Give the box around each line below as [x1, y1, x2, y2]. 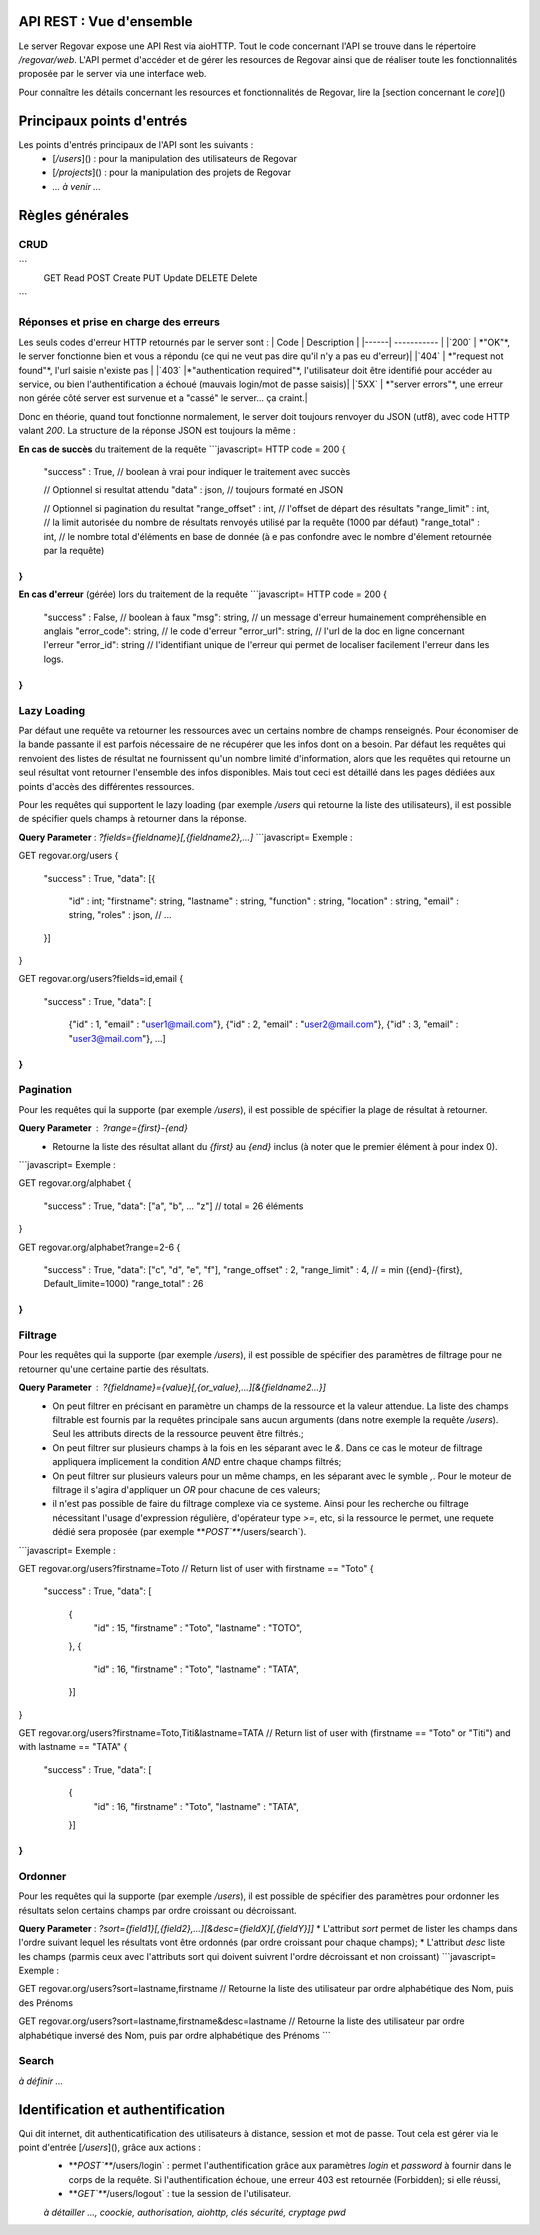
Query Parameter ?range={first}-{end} [18, 1122, 189, 1134]
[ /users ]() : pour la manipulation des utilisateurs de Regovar [52, 152, 297, 164]
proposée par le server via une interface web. [18, 68, 207, 80]
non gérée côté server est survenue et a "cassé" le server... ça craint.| [18, 392, 309, 404]
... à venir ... [52, 180, 102, 192]
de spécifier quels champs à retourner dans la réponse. [18, 813, 247, 825]
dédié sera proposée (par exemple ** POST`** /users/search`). [52, 1526, 307, 1538]
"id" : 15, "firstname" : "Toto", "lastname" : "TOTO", [93, 1622, 303, 1634]
